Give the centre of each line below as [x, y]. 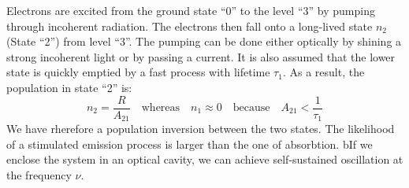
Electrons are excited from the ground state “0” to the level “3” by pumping [191, 10]
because [251, 108]
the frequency [39, 174]
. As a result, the [323, 72]
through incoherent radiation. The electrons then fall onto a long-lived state [190, 26]
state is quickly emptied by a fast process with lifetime [138, 72]
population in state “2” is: [69, 87]
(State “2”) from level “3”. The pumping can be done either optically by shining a [204, 41]
